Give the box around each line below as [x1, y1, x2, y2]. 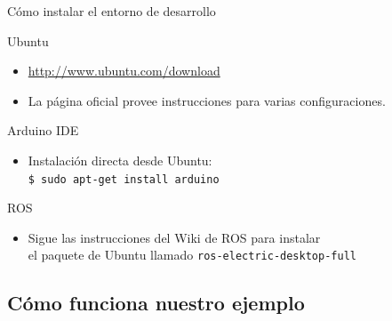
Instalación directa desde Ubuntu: [28, 150, 212, 169]
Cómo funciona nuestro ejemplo [7, 289, 305, 317]
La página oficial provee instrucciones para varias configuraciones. [28, 91, 386, 109]
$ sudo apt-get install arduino [28, 173, 220, 186]
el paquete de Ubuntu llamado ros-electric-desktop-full [28, 245, 356, 264]
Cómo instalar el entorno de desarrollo [7, 2, 216, 20]
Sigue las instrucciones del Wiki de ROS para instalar [28, 228, 321, 246]
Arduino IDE [7, 121, 79, 140]
